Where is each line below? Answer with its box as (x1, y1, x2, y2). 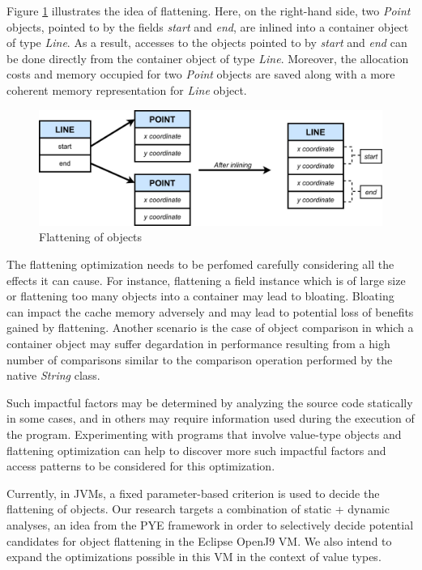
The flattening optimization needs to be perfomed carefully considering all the (6, 256, 394, 273)
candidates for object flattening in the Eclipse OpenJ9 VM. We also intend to (6, 532, 392, 549)
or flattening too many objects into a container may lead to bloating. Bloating (6, 287, 394, 304)
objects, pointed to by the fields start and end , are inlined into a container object (6, 18, 409, 35)
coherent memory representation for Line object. (6, 81, 247, 98)
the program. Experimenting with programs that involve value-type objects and (6, 425, 402, 442)
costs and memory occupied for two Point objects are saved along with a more (6, 66, 395, 83)
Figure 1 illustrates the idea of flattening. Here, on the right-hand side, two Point (6, 2, 411, 19)
